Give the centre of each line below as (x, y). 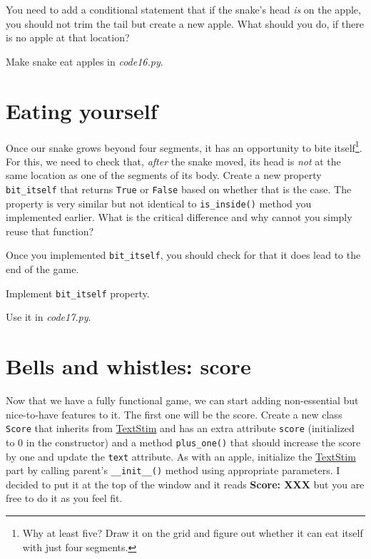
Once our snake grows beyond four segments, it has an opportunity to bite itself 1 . (184, 146)
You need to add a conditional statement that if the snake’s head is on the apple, (183, 9)
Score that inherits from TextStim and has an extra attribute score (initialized (180, 428)
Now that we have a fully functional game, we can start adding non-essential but (182, 400)
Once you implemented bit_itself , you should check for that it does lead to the (183, 255)
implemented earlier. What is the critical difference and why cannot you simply (179, 217)
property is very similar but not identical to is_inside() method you (159, 203)
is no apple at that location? (68, 37)
